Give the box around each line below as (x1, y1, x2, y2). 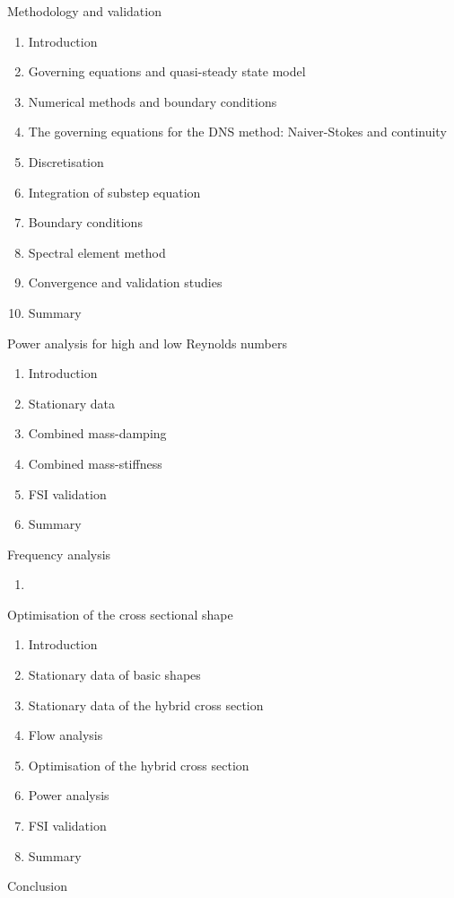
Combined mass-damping (28, 424, 167, 443)
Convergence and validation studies (28, 273, 223, 292)
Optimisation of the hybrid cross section (28, 755, 249, 774)
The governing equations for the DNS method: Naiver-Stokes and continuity (28, 122, 447, 141)
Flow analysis (28, 726, 103, 744)
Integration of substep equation (28, 182, 201, 201)
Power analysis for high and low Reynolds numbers (7, 333, 287, 352)
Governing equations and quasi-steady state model (28, 62, 306, 81)
